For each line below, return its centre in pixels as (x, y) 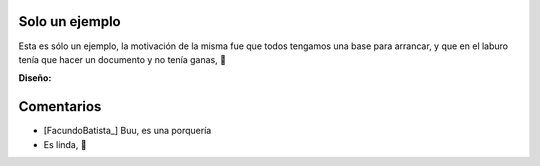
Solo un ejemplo (69, 21)
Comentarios (60, 106)
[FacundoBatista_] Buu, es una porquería (127, 131)
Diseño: (35, 78)
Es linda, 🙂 (65, 144)
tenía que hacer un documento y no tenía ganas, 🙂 (122, 59)
